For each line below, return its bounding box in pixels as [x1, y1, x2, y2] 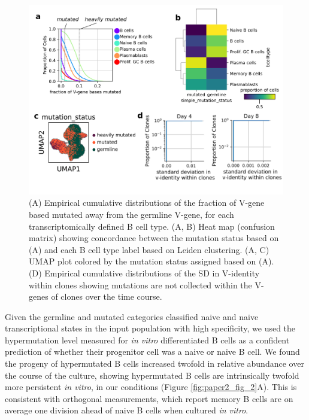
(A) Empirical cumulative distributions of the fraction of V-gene [29, 196, 265, 209]
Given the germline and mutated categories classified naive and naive [5, 310, 259, 322]
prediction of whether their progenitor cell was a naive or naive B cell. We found [5, 345, 300, 358]
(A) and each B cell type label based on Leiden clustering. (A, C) [29, 243, 269, 255]
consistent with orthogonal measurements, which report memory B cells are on [5, 392, 293, 404]
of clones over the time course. [51, 290, 162, 303]
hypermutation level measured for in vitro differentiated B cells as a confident [5, 333, 290, 346]
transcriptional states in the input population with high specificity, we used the [5, 322, 296, 334]
